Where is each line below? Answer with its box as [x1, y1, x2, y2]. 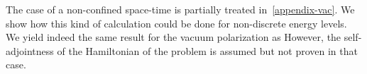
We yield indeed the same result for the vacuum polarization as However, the [6, 30, 341, 44]
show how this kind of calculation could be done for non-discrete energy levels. [6, 16, 347, 30]
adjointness [6, 43, 54, 58]
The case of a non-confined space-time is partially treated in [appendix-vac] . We [6, 2, 355, 16]
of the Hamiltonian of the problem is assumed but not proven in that [57, 43, 358, 58]
